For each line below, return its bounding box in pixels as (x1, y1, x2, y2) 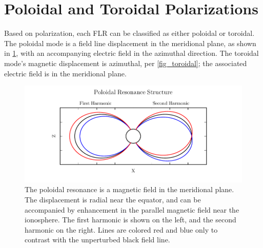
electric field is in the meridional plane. (4, 68, 127, 78)
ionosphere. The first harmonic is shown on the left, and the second (25, 214, 236, 225)
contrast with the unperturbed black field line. (25, 234, 170, 245)
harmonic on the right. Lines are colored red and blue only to (25, 224, 218, 235)
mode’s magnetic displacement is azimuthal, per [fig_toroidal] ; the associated (4, 57, 247, 68)
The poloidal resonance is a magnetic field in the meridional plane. (25, 184, 234, 195)
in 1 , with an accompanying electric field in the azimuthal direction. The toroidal (4, 48, 259, 58)
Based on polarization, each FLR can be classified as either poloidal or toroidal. (4, 28, 255, 38)
